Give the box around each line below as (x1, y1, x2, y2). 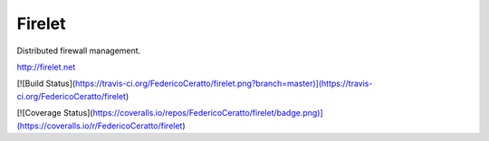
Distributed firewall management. (16, 45, 141, 56)
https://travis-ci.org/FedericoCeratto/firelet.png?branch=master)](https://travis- (74, 78, 373, 89)
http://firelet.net (16, 61, 76, 72)
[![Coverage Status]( (16, 108, 94, 118)
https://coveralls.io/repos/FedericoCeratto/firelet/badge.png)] (92, 108, 323, 118)
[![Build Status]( (16, 78, 76, 89)
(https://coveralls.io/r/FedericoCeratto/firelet (16, 120, 183, 131)
